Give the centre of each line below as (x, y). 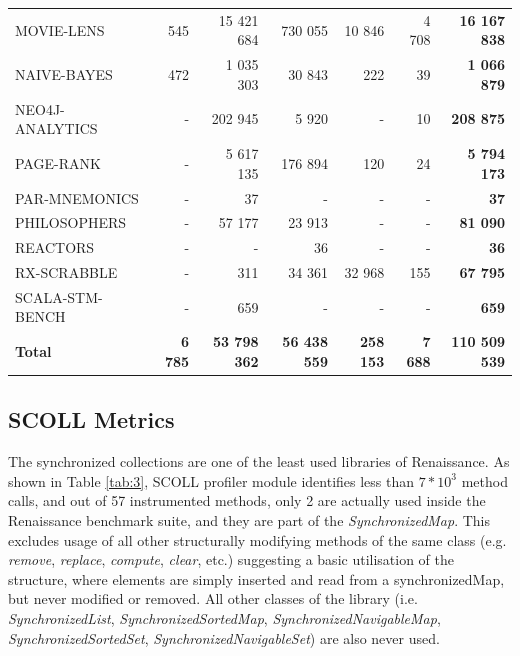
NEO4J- (40, 108)
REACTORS (55, 247)
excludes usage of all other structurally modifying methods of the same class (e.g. (257, 539)
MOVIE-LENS (60, 29)
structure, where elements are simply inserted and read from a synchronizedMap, (256, 578)
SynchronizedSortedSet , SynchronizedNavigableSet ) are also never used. (224, 637)
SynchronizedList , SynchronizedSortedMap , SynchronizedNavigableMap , (224, 617)
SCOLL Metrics (91, 419)
